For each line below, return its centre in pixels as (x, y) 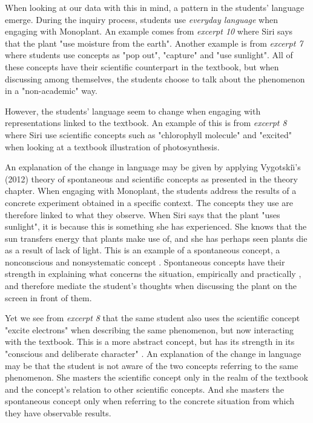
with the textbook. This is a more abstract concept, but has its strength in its (150, 341)
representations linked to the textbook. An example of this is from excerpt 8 (146, 123)
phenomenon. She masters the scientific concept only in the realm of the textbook (156, 377)
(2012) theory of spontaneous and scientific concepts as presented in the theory (151, 178)
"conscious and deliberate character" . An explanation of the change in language (153, 354)
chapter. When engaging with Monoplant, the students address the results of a (151, 191)
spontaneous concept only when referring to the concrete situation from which (150, 401)
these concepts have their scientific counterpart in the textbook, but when (142, 66)
